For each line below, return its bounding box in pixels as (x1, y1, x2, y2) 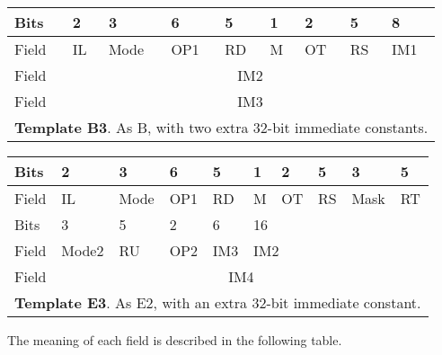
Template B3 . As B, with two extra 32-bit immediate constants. (14, 117, 429, 138)
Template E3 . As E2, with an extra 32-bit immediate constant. (14, 292, 421, 313)
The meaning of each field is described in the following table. (7, 331, 342, 349)
